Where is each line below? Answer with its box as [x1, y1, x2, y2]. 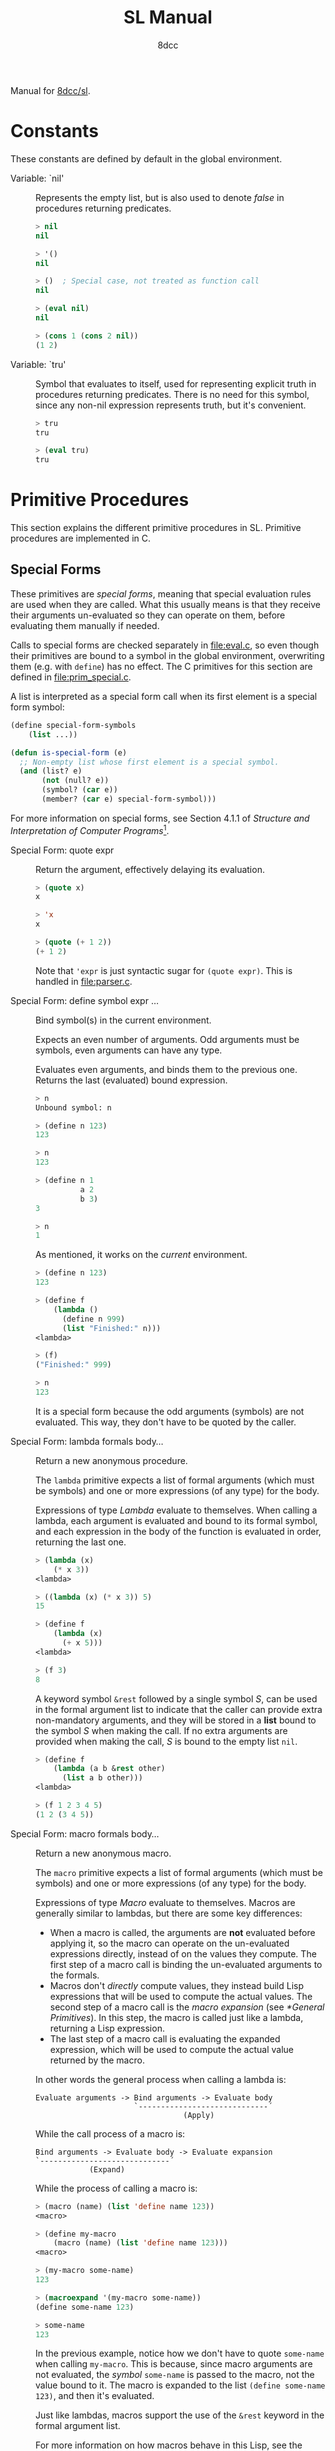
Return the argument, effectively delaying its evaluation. [35, 863, 265, 875]
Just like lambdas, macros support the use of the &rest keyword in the [35, 2409, 325, 2421]
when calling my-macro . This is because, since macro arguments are [35, 2358, 313, 2370]
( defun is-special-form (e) [10, 747, 128, 758]
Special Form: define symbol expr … [10, 994, 159, 1006]
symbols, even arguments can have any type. [35, 1044, 223, 1056]
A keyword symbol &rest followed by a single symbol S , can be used [35, 1692, 318, 1705]
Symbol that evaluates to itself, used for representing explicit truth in [35, 377, 317, 390]
